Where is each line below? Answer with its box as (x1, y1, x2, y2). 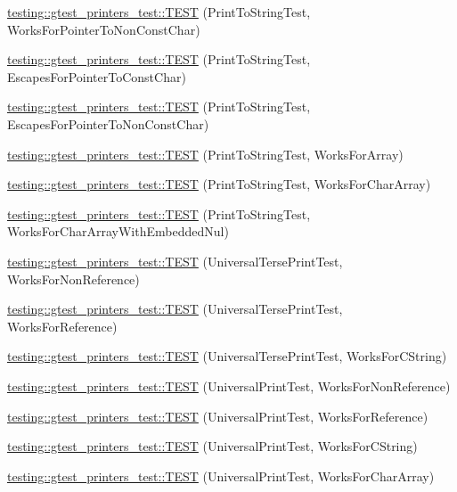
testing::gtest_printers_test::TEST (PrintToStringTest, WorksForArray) (7, 144, 404, 163)
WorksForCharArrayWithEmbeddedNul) (7, 222, 229, 241)
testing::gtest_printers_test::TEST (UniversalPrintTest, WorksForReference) (7, 406, 428, 425)
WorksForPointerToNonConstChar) (7, 20, 200, 38)
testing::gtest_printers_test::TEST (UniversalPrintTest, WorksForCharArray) (7, 466, 435, 485)
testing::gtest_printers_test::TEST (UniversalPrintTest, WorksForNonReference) (7, 376, 451, 395)
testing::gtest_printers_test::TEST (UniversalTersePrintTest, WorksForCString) (7, 347, 447, 365)
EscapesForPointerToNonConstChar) (7, 114, 209, 133)
